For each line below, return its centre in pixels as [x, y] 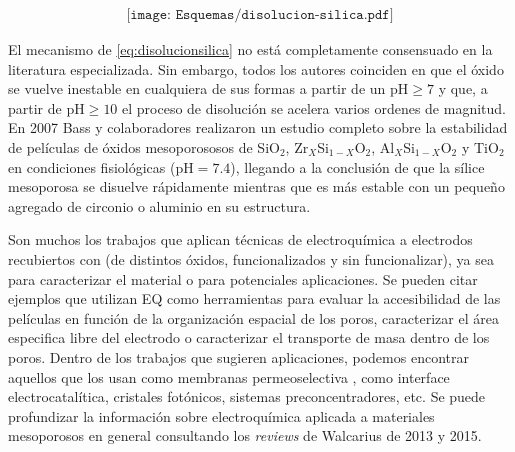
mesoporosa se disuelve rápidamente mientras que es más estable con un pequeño [256, 186]
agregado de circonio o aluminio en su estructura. [159, 205]
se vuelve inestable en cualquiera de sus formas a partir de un [197, 88]
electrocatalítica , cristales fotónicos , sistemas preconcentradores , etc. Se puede [247, 396]
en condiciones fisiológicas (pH [101, 166]
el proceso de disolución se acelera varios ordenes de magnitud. [314, 107]
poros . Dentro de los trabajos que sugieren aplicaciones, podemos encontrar [238, 356]
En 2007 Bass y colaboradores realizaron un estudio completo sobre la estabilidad [258, 127]
